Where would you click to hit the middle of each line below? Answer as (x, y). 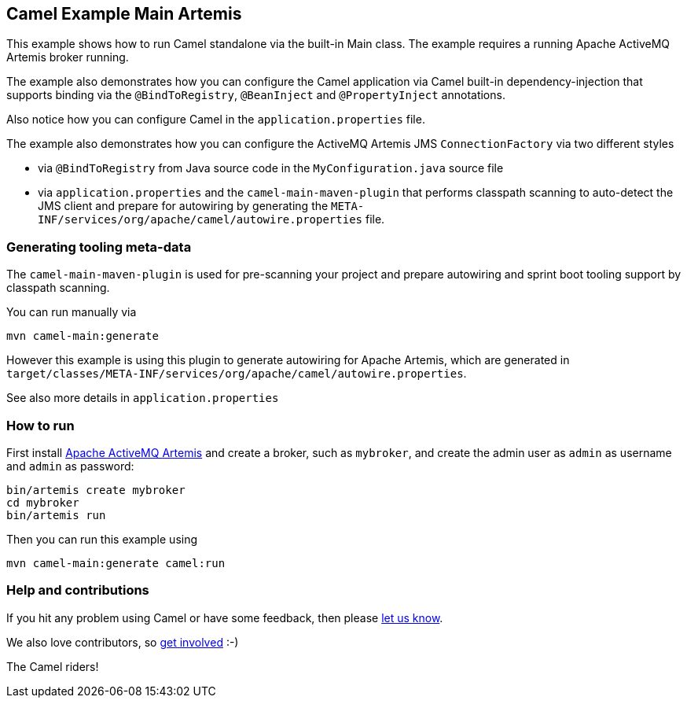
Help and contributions (78, 590)
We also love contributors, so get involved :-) (123, 642)
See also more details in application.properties (143, 398)
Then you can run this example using (102, 539)
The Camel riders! (53, 666)
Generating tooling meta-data (99, 247)
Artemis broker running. (68, 57)
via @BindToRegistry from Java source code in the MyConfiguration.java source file (271, 168)
